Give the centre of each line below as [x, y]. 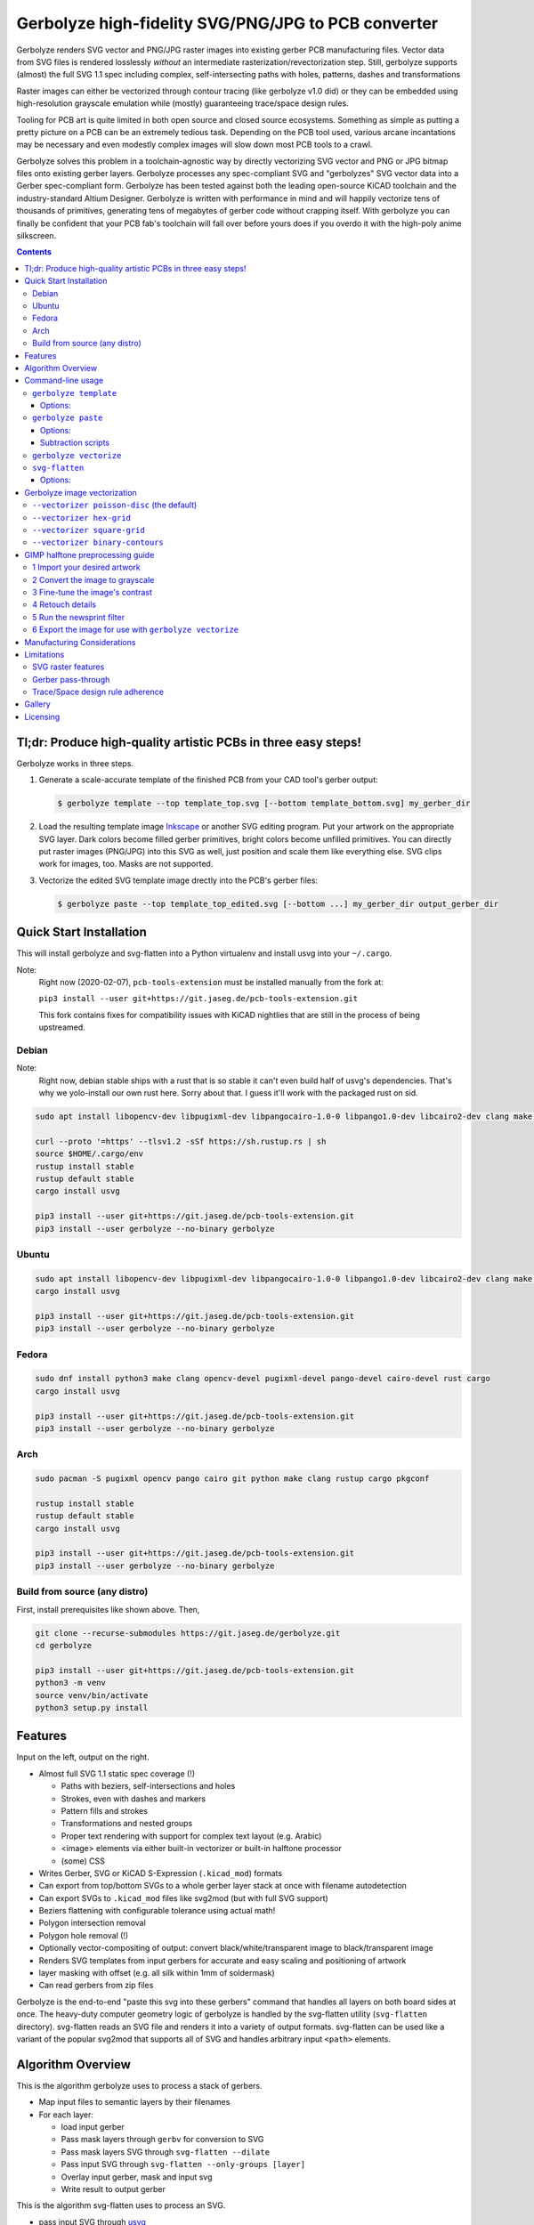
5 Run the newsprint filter [78, 617]
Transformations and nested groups [127, 1824]
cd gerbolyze [64, 1645]
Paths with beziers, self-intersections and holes [148, 1786]
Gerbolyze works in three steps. [75, 763]
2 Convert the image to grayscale [93, 579]
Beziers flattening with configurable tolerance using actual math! [157, 1911]
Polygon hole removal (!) [84, 1935]
